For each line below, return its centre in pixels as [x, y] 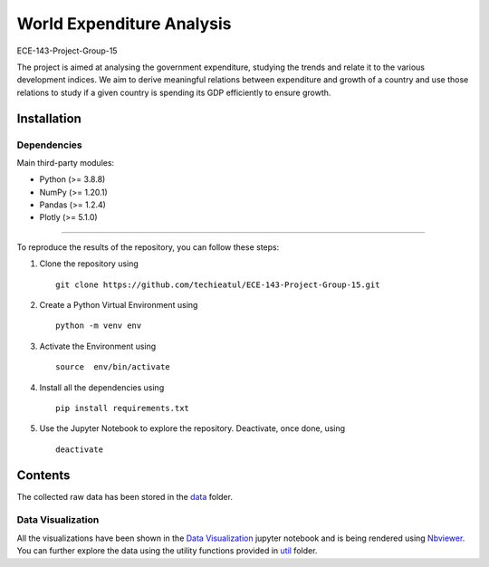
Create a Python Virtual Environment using [119, 305]
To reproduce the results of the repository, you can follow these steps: [148, 247]
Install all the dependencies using [102, 387]
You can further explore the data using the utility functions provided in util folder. [167, 551]
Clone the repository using [89, 264]
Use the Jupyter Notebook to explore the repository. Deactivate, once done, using [192, 428]
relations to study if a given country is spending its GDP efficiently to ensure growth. [174, 92]
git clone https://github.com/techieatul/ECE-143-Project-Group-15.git [218, 284]
